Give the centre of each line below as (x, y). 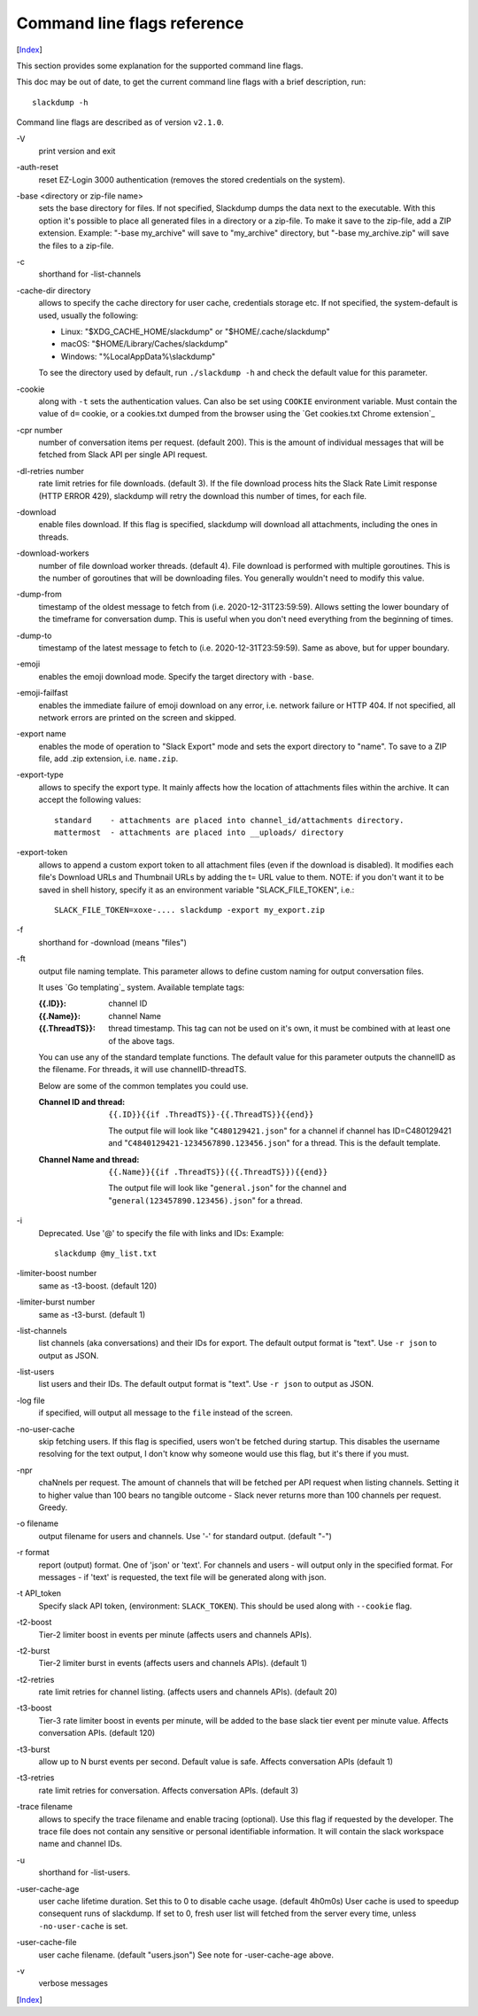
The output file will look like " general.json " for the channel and (227, 1188)
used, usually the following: (89, 315)
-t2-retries (35, 1679)
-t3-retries (35, 1778)
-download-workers (53, 553)
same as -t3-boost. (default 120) (98, 1286)
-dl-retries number (50, 471)
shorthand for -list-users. (85, 1872)
